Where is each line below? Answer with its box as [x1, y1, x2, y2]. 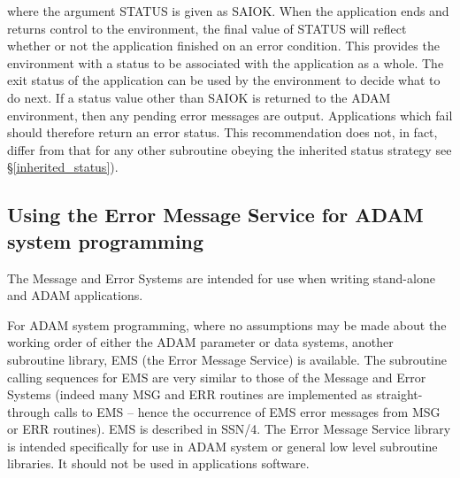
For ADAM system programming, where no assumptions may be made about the [7, 315, 447, 334]
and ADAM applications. [7, 286, 143, 305]
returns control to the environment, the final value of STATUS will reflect [7, 19, 407, 37]
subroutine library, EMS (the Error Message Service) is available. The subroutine [7, 350, 447, 368]
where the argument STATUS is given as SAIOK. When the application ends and [7, 2, 449, 19]
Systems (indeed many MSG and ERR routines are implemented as [7, 385, 372, 404]
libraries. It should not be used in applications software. [7, 454, 310, 473]
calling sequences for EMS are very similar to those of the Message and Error [7, 367, 426, 386]
